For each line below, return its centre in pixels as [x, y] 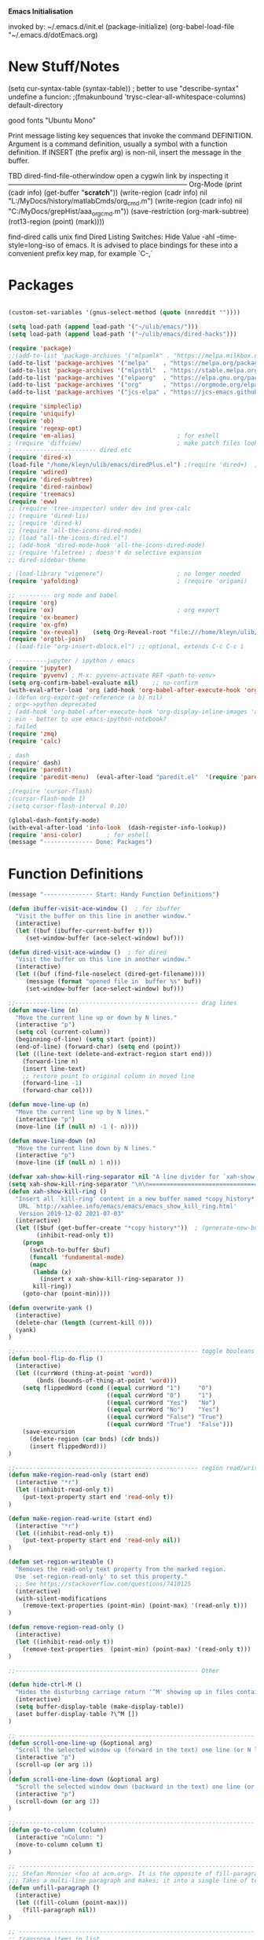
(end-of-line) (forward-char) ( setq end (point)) [98, 1047]
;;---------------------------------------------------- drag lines [123, 1003]
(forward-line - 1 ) [52, 1084]
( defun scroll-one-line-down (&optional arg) [84, 1779]
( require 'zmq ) [33, 734]
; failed [22, 727]
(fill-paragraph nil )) [59, 1910]
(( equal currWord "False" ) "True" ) [165, 1417]
